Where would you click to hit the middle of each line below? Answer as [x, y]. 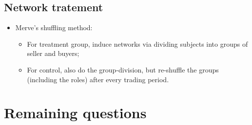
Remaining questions [75, 113]
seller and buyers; [53, 53]
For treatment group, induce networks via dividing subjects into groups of [137, 44]
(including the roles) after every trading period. [98, 79]
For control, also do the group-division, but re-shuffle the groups [123, 69]
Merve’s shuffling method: [54, 27]
